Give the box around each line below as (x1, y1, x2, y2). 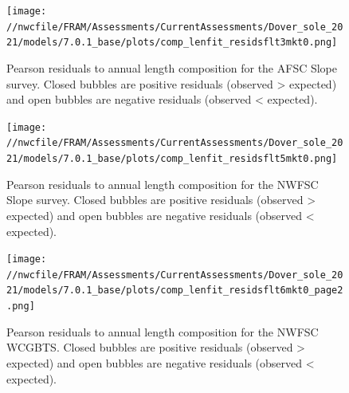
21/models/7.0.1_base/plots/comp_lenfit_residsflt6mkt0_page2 (6, 285, 343, 297)
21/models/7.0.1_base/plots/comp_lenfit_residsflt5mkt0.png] (6, 153, 338, 165)
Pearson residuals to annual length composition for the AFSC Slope (6, 59, 338, 76)
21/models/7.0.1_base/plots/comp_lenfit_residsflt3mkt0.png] (6, 37, 338, 49)
